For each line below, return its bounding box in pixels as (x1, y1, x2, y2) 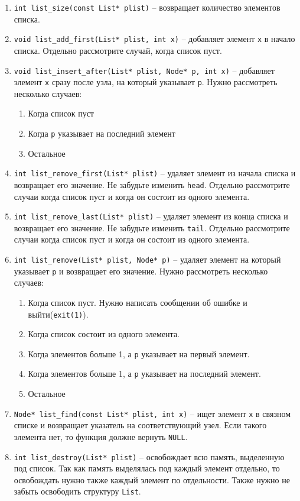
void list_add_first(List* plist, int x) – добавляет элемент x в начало (14, 33, 295, 45)
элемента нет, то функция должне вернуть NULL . (14, 430, 188, 442)
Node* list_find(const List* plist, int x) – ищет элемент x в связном (14, 407, 291, 419)
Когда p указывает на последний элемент (28, 127, 175, 139)
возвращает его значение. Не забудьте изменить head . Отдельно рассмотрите (14, 178, 290, 190)
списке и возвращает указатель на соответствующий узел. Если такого (14, 419, 267, 431)
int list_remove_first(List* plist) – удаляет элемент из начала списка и (14, 167, 296, 179)
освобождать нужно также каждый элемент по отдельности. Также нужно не (14, 473, 290, 486)
